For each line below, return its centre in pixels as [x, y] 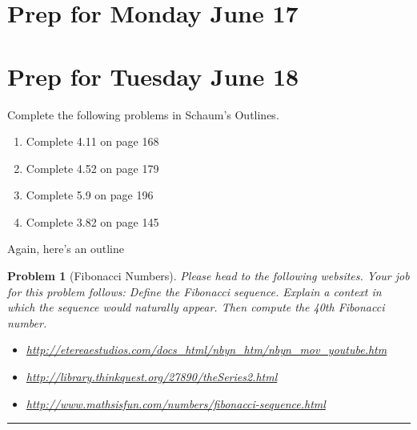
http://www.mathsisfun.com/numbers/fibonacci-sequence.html [176, 403]
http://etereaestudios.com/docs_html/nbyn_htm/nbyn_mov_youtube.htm [206, 350]
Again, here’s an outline [66, 249]
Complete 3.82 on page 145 [92, 221]
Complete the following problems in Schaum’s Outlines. [143, 114]
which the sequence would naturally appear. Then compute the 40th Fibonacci [196, 307]
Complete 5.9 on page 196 [90, 195]
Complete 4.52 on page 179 [92, 168]
